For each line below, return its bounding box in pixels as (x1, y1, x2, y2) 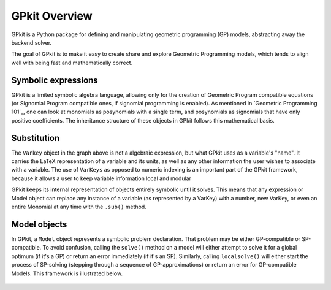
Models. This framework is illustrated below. (11, 270, 123, 277)
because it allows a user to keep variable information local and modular (11, 175, 191, 182)
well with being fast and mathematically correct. (11, 59, 133, 66)
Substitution (11, 132, 60, 143)
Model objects (11, 219, 67, 229)
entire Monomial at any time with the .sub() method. (11, 203, 146, 211)
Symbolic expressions (11, 75, 98, 85)
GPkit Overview (11, 9, 93, 23)
